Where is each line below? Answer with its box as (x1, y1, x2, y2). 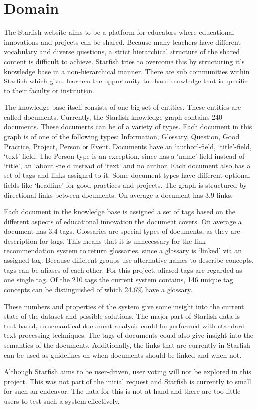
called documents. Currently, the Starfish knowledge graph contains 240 (4, 111, 223, 122)
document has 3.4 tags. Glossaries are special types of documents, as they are (4, 226, 240, 236)
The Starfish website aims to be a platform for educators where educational (4, 27, 234, 37)
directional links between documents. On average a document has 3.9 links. (4, 189, 233, 200)
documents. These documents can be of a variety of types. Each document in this (4, 121, 252, 132)
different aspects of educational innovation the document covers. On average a (4, 216, 242, 226)
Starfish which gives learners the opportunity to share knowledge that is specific (4, 76, 248, 86)
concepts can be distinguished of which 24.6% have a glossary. (4, 284, 193, 294)
